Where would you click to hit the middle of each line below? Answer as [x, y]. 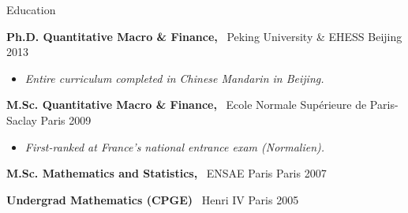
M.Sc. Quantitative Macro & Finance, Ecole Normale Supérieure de [187, 105]
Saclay [22, 120]
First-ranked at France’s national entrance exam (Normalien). [175, 146]
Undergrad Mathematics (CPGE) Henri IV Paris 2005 [153, 199]
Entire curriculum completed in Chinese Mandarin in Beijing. [174, 78]
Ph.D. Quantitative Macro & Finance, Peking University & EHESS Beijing [204, 36]
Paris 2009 [66, 120]
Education [31, 9]
